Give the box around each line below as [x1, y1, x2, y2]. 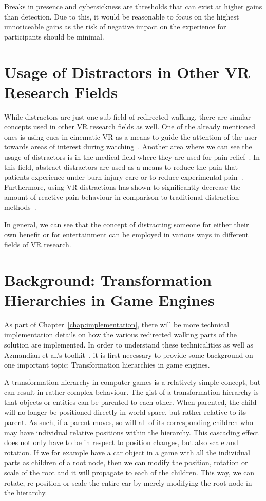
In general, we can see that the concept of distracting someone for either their [4, 219, 249, 229]
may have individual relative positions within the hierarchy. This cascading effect [4, 427, 259, 437]
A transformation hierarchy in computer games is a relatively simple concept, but [4, 376, 261, 387]
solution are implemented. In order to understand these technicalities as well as [4, 339, 254, 350]
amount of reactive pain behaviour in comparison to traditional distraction [4, 191, 239, 202]
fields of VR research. [4, 239, 71, 249]
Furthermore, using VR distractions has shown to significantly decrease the [4, 181, 241, 192]
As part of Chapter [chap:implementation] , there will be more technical [4, 319, 230, 330]
